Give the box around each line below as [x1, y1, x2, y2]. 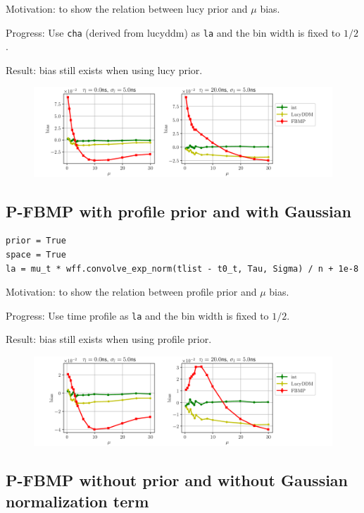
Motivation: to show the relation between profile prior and [6, 284, 257, 299]
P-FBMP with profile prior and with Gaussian [6, 200, 351, 222]
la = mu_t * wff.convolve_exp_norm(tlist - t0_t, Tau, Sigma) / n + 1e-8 [6, 263, 359, 274]
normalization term [6, 490, 149, 512]
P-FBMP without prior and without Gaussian [6, 469, 349, 491]
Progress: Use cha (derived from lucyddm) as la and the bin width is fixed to [6, 25, 341, 40]
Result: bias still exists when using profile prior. [6, 332, 212, 346]
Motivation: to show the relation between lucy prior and [6, 1, 248, 16]
